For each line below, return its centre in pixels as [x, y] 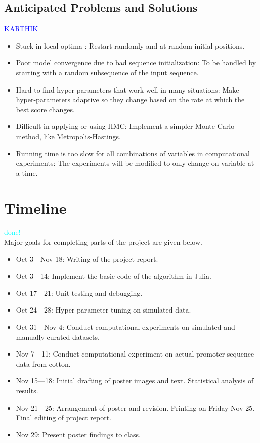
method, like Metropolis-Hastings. [68, 136]
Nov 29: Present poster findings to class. [78, 434]
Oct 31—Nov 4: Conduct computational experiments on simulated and [125, 327]
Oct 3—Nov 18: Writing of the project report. [87, 259]
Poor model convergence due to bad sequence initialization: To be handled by [136, 62]
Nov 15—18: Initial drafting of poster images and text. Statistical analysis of [135, 381]
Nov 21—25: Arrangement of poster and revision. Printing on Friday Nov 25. [135, 407]
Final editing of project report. [63, 417]
